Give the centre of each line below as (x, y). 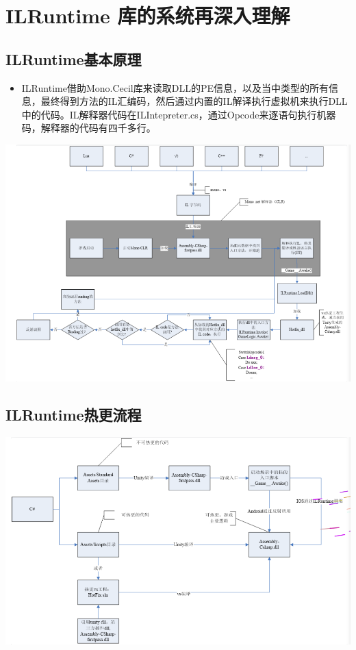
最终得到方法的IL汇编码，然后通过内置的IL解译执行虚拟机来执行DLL (194, 101)
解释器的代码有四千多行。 (98, 128)
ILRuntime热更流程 (74, 415)
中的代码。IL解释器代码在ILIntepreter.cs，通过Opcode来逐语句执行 (169, 114)
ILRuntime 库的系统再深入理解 (148, 15)
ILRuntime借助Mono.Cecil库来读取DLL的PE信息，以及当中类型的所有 (175, 87)
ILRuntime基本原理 (74, 59)
